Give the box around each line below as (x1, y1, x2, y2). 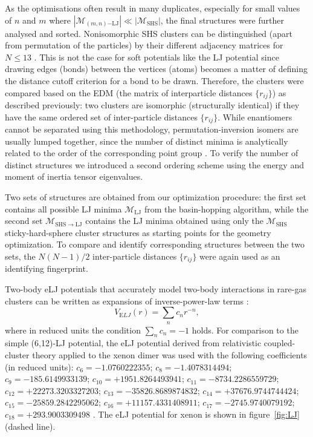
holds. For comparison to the (192, 323, 298, 336)
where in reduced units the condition (5, 323, 141, 336)
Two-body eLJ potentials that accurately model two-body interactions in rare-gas (5, 283, 306, 295)
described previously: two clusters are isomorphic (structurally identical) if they (5, 99, 300, 111)
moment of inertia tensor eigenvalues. (5, 170, 143, 183)
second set (5, 214, 43, 227)
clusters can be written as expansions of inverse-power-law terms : (5, 294, 249, 307)
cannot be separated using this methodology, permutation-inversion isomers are (5, 123, 298, 136)
